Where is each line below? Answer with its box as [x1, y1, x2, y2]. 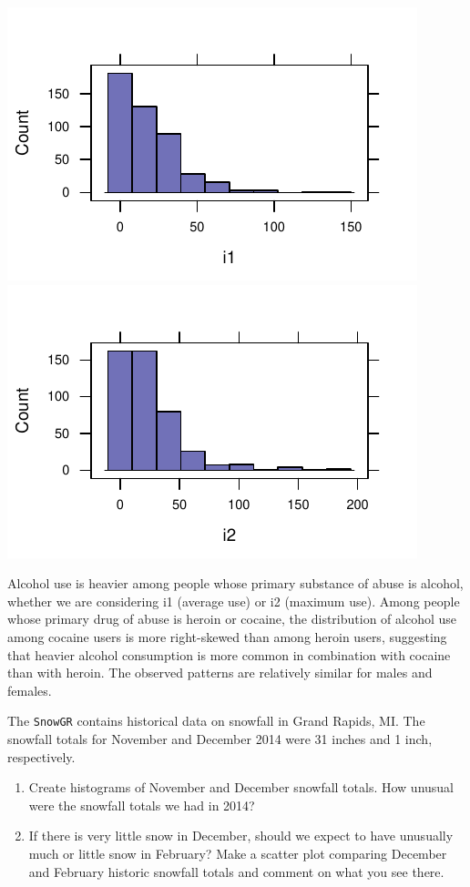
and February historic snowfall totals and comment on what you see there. [28, 862, 444, 881]
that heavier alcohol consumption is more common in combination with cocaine [7, 645, 451, 664]
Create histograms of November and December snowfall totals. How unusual [28, 778, 454, 797]
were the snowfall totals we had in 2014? [28, 795, 255, 814]
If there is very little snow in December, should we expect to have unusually [28, 826, 454, 845]
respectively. [7, 747, 76, 766]
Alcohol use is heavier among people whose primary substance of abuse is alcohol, [7, 574, 464, 593]
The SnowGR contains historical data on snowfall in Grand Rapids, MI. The [7, 711, 425, 730]
